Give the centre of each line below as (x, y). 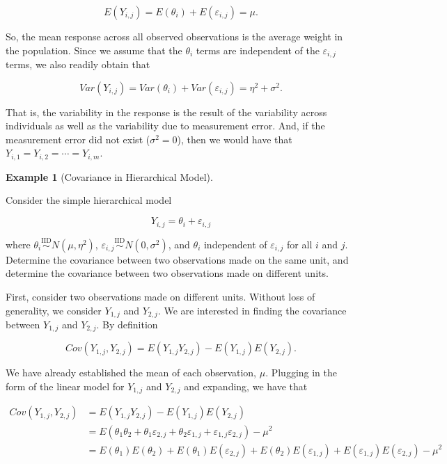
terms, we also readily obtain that (78, 64)
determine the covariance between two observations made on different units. (167, 273)
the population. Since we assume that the (94, 50)
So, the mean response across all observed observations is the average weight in (174, 36)
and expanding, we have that (246, 386)
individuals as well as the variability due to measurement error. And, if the (165, 126)
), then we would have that (235, 139)
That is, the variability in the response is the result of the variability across (166, 112)
